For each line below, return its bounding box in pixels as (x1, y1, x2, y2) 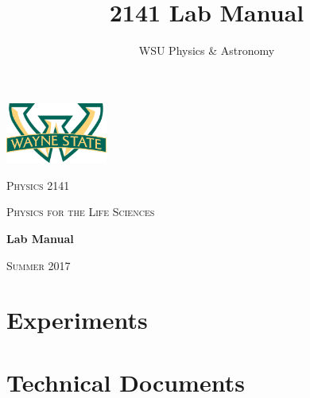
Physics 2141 (6, 176, 70, 193)
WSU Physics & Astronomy (138, 42, 275, 59)
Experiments (6, 303, 148, 336)
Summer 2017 (6, 257, 71, 273)
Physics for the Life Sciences (6, 203, 155, 220)
